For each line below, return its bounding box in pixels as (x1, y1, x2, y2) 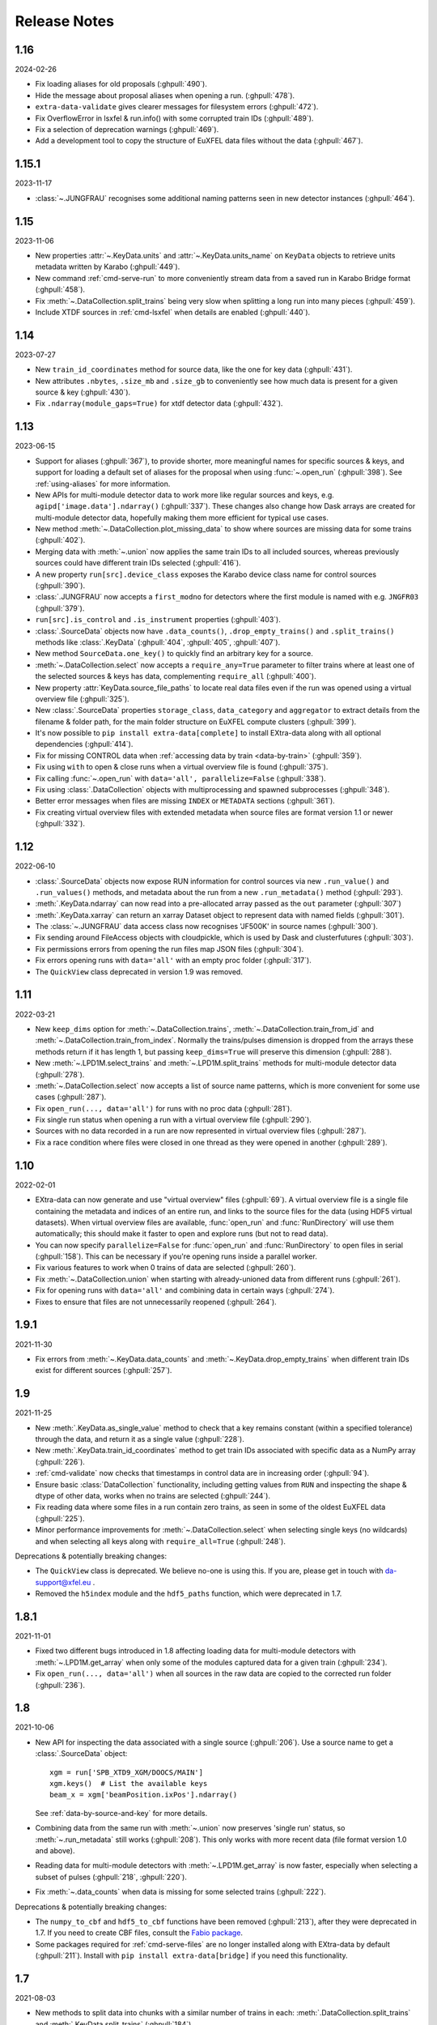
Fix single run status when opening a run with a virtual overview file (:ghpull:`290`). (35, 1115, 312, 1125)
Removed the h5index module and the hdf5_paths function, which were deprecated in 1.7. (35, 1588, 342, 1599)
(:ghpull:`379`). (35, 603, 85, 613)
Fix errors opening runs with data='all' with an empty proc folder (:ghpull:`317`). (35, 956, 312, 966)
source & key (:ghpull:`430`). (35, 387, 131, 397)
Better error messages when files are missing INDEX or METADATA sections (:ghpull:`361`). (35, 796, 335, 806)
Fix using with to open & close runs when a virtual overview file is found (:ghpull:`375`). (35, 762, 329, 772)
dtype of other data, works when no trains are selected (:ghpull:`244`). (35, 1490, 271, 1500)
